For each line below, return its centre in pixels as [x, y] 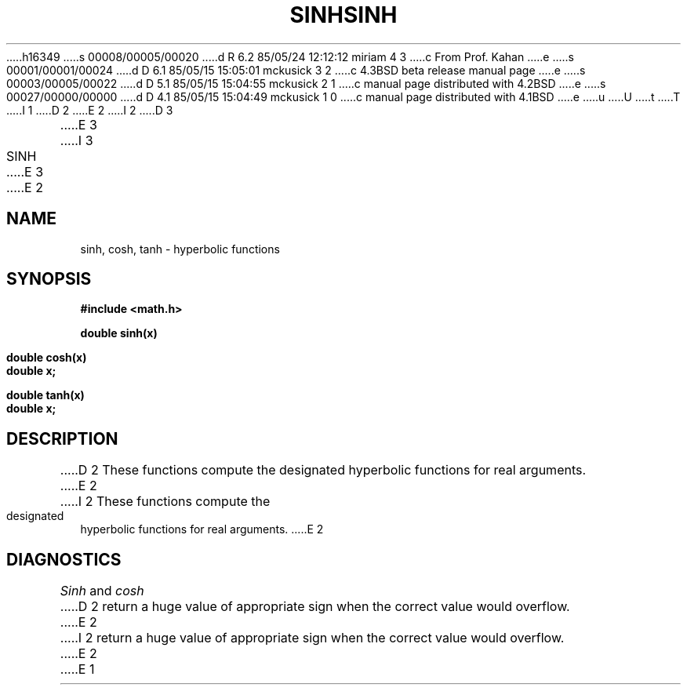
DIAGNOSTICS [64, 559]
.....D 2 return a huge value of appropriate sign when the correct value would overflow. [315, 607]
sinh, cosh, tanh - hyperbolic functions [180, 249]
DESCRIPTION [62, 438]
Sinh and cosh [102, 591]
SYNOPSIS [49, 279]
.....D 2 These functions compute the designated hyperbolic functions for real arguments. [323, 470]
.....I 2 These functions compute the [165, 502]
